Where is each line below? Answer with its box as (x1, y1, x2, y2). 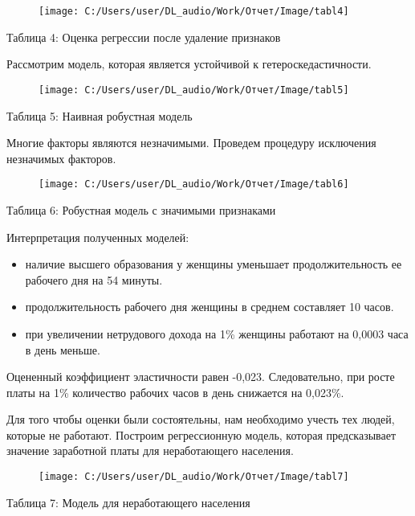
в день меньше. (25, 341, 100, 358)
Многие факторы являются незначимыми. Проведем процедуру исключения (6, 134, 376, 151)
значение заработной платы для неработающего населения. (6, 442, 294, 459)
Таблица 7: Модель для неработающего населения (6, 493, 250, 510)
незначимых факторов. (6, 149, 116, 166)
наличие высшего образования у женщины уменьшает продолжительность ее (25, 256, 402, 272)
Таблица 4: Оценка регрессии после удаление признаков (6, 28, 281, 45)
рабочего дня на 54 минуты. (25, 271, 163, 288)
